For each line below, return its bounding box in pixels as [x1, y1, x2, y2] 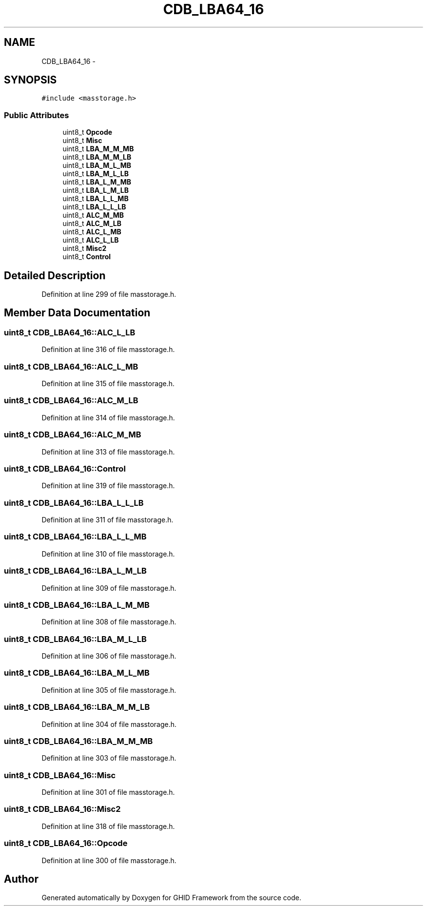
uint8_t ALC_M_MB [62, 211, 124, 220]
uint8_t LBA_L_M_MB [62, 178, 132, 186]
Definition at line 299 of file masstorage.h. [41, 290, 176, 299]
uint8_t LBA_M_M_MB [62, 145, 134, 153]
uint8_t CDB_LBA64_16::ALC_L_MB [4, 361, 138, 372]
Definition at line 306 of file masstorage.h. [41, 652, 176, 660]
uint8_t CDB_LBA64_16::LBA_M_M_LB [4, 702, 150, 712]
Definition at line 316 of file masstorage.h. [41, 345, 175, 354]
